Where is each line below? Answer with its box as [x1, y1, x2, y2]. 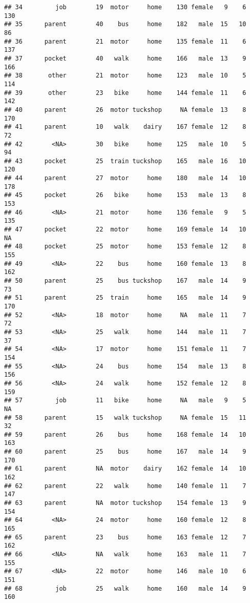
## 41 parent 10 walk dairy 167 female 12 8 [4, 123, 246, 131]
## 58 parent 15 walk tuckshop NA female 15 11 [4, 414, 246, 421]
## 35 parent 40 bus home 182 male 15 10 [4, 21, 246, 28]
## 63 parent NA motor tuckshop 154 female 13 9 [4, 499, 246, 507]
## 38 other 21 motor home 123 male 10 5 [4, 72, 246, 80]
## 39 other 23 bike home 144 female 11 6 [4, 89, 246, 96]
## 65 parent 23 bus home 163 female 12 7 [4, 533, 246, 541]
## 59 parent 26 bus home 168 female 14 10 [4, 431, 246, 438]
